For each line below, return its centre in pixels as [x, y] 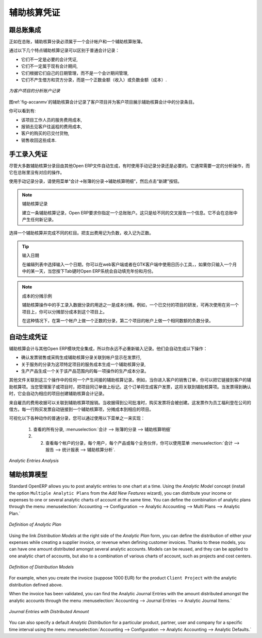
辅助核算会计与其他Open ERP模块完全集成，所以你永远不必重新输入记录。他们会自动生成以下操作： [108, 348]
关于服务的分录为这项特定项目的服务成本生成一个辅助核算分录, [83, 364]
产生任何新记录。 [39, 219]
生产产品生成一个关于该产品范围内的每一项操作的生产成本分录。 [85, 371]
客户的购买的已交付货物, [45, 133]
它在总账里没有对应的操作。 [37, 172]
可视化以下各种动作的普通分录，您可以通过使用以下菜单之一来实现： [77, 418]
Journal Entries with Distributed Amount [49, 612]
